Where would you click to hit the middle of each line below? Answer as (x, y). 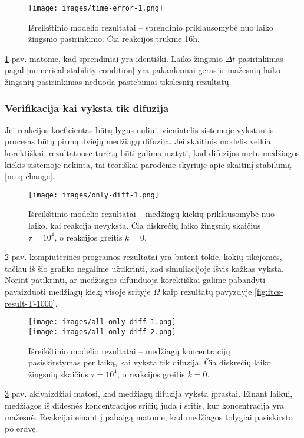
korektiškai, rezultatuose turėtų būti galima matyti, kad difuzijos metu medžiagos (152, 153)
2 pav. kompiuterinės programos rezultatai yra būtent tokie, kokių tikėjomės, (143, 257)
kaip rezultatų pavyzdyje (207, 292)
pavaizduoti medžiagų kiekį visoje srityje (78, 292)
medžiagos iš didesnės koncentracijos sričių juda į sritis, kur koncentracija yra (145, 405)
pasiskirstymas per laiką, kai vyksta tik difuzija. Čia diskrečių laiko (150, 362)
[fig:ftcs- (269, 292)
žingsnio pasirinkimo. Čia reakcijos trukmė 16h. (114, 39)
